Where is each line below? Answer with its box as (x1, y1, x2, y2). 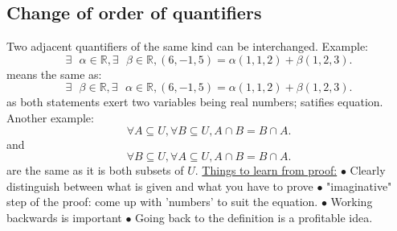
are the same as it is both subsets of (6, 162, 184, 179)
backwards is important (6, 208, 122, 225)
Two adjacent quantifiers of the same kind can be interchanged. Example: (6, 38, 368, 55)
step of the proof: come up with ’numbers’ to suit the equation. (6, 193, 318, 210)
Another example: (6, 109, 94, 126)
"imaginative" (326, 177, 392, 194)
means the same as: (6, 65, 102, 82)
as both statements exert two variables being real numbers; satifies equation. (6, 93, 383, 110)
